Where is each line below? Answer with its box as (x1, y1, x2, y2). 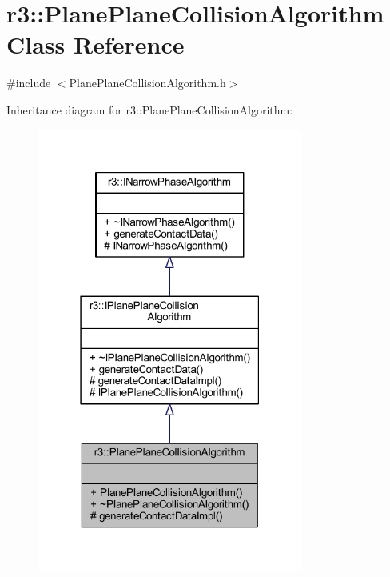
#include (6, 74, 51, 91)
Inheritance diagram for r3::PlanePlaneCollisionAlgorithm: (6, 101, 293, 118)
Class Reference (6, 28, 185, 61)
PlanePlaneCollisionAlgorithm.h (69, 74, 226, 91)
